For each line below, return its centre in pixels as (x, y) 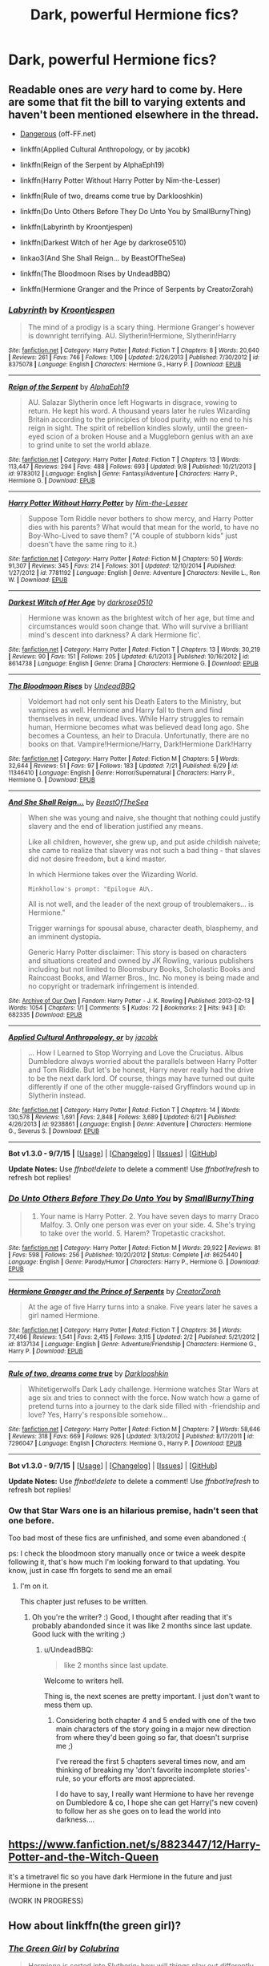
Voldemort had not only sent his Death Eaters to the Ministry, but (134, 702)
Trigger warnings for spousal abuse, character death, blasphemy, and (143, 928)
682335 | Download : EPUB (45, 1015)
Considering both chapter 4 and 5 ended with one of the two (156, 1720)
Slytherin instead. (57, 1095)
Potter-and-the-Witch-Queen (84, 1857)
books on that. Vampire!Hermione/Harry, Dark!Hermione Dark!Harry (140, 744)
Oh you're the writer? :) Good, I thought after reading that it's (132, 1616)
